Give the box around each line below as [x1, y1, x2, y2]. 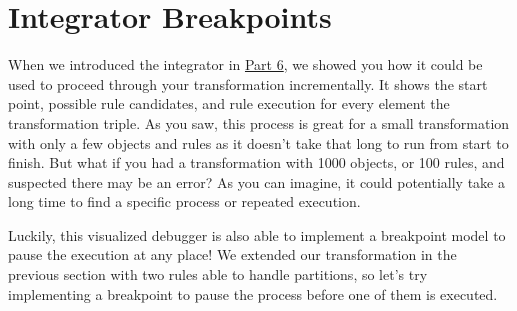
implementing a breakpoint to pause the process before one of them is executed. [8, 283, 498, 304]
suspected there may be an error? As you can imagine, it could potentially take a [8, 171, 505, 192]
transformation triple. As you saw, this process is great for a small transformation [8, 112, 510, 133]
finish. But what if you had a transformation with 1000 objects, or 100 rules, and [8, 152, 505, 173]
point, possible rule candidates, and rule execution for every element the [8, 93, 450, 114]
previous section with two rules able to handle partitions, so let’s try [8, 264, 428, 285]
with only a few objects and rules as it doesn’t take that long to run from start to [8, 132, 509, 153]
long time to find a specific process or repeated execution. [8, 191, 361, 212]
